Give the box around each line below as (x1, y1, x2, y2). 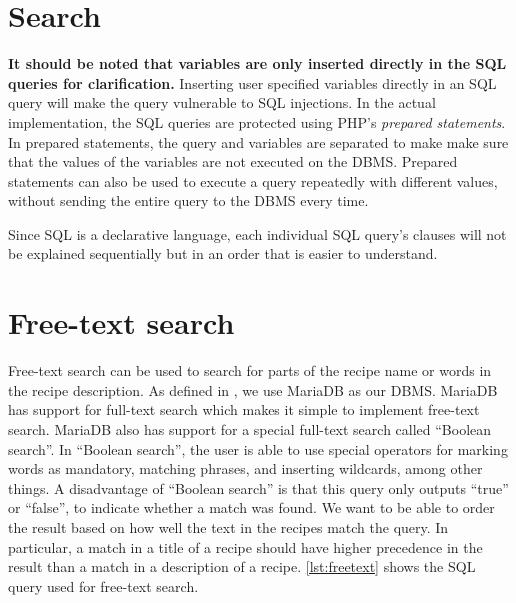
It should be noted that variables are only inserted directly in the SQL (8, 53, 507, 74)
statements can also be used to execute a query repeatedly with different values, (8, 170, 498, 191)
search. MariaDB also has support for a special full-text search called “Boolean (8, 418, 492, 439)
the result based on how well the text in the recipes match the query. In (8, 516, 449, 537)
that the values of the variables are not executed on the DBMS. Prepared (8, 151, 458, 172)
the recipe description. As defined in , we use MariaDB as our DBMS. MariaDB (8, 379, 498, 400)
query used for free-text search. (8, 575, 199, 596)
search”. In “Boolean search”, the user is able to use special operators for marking (8, 438, 508, 459)
